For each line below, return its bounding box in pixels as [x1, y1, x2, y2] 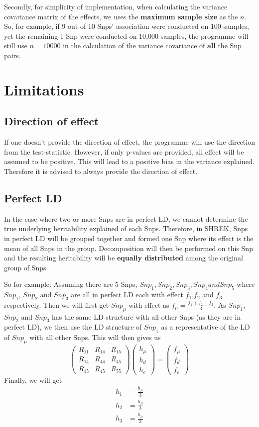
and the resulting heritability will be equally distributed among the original [4, 253, 243, 263]
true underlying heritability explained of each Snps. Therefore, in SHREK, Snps [4, 223, 248, 234]
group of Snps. [4, 262, 48, 272]
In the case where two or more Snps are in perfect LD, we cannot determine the [4, 213, 248, 224]
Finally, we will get [4, 374, 62, 385]
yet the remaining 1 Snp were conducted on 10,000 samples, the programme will [4, 30, 249, 41]
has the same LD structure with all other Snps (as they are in [52, 311, 241, 322]
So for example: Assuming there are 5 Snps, [4, 279, 137, 289]
